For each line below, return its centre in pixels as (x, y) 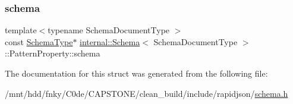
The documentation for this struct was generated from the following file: (136, 73)
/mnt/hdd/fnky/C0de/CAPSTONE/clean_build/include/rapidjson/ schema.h (146, 93)
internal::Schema (110, 41)
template (21, 30)
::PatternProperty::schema (53, 53)
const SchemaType (39, 41)
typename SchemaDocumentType (109, 30)
